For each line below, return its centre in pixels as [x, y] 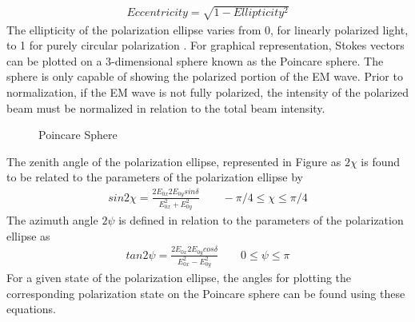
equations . [31, 309]
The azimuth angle [52, 219]
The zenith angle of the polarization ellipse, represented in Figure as [174, 161]
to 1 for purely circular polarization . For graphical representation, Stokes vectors [206, 45]
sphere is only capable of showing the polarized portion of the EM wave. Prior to [205, 76]
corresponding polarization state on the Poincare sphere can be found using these [206, 293]
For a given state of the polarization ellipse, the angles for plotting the [179, 278]
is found [381, 161]
